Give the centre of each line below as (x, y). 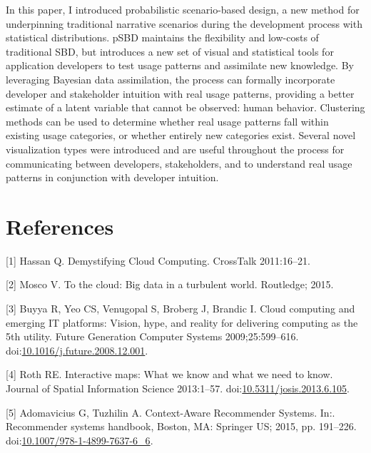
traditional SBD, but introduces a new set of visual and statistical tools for (170, 51)
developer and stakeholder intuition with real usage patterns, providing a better (180, 93)
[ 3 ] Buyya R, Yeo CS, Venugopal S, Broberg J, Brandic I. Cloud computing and (181, 309)
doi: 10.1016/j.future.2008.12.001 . (77, 350)
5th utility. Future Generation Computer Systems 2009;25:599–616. (152, 336)
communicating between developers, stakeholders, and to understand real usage (179, 163)
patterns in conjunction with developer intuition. (112, 177)
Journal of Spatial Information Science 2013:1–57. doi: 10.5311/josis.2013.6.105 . (178, 388)
